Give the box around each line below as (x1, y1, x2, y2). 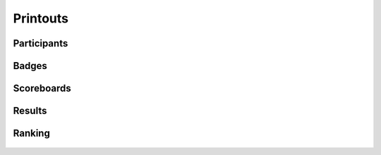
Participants (13, 37, 68, 49)
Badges (13, 60, 47, 72)
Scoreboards (13, 82, 72, 94)
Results (13, 105, 47, 117)
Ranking (13, 128, 51, 139)
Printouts (13, 11, 69, 26)
